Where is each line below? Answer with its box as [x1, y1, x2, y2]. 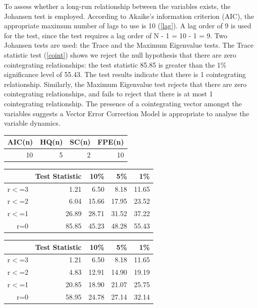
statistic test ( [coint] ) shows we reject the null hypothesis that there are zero [4, 49, 237, 60]
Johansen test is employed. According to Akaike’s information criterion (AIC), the [4, 10, 254, 21]
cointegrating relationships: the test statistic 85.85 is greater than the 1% [4, 59, 227, 70]
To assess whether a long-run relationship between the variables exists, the [4, 1, 231, 11]
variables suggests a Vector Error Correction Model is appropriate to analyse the [4, 108, 250, 118]
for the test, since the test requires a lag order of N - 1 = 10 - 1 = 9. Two [4, 30, 227, 40]
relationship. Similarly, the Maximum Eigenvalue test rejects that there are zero [4, 78, 247, 89]
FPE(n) [97, 137, 124, 147]
